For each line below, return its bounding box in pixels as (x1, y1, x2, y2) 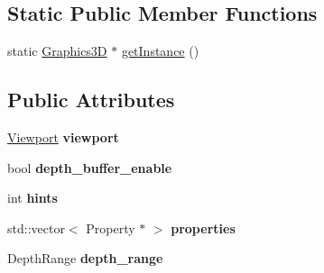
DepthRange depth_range (7, 249, 163, 268)
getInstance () (121, 41, 199, 60)
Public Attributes (7, 86, 175, 114)
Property (86, 218, 135, 237)
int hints (7, 188, 58, 207)
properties (171, 218, 236, 237)
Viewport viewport (7, 128, 119, 146)
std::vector (7, 218, 65, 237)
